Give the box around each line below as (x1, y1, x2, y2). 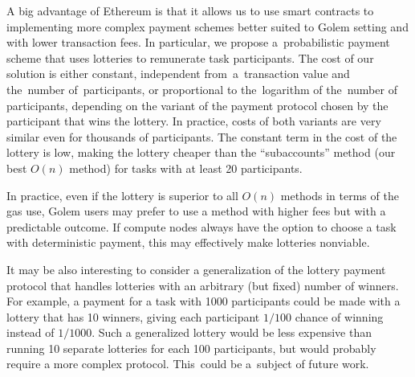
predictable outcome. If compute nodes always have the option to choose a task (6, 218, 397, 235)
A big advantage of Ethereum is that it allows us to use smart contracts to (6, 2, 374, 18)
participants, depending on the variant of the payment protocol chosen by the (6, 96, 389, 113)
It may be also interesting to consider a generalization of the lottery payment (6, 260, 386, 277)
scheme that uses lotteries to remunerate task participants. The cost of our (6, 49, 374, 66)
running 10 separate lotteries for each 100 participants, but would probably (6, 339, 376, 356)
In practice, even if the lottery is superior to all (6, 186, 238, 203)
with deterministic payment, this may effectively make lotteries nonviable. (6, 234, 370, 251)
